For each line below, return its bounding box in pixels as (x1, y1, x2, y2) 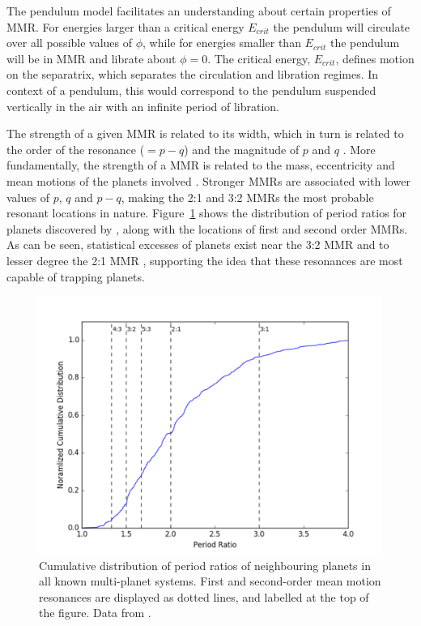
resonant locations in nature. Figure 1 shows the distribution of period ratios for (6, 204, 407, 221)
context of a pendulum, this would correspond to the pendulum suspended (6, 81, 376, 98)
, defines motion (335, 49, 415, 66)
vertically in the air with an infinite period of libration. (6, 97, 280, 114)
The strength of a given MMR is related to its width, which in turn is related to (6, 125, 404, 142)
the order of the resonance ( (6, 140, 145, 157)
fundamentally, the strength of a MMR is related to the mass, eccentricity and (6, 156, 395, 174)
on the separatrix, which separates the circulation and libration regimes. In (6, 66, 379, 83)
